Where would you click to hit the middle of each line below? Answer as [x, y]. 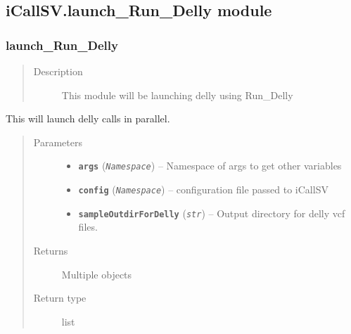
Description [58, 71]
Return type [60, 298]
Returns [51, 250]
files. [88, 227]
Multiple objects [97, 274]
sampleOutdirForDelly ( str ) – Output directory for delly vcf [212, 213]
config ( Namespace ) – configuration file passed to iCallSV [203, 190]
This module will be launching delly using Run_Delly [177, 95]
